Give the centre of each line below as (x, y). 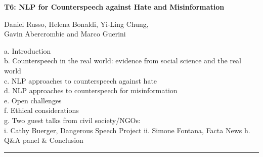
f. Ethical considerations (41, 110)
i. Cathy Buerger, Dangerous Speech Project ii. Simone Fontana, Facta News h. (127, 130)
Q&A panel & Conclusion (44, 140)
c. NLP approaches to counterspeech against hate (81, 80)
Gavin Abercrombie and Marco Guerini (65, 34)
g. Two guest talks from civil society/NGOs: (72, 120)
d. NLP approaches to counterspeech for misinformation (91, 90)
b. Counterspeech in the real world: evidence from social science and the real (123, 61)
